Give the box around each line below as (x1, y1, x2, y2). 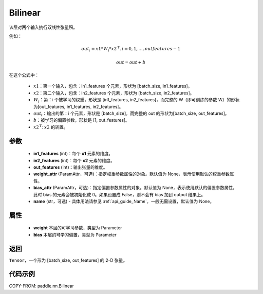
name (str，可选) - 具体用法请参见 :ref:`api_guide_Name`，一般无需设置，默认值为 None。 (33, 198, 214, 204)
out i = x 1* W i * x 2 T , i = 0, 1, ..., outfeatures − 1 (81, 45, 181, 53)
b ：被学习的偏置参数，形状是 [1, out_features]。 (33, 117, 130, 123)
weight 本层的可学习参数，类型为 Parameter (33, 225, 122, 231)
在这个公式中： (9, 72, 39, 78)
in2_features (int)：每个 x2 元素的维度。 (33, 157, 115, 163)
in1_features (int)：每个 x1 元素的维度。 (33, 151, 113, 157)
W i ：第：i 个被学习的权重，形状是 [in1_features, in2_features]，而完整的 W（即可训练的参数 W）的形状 (33, 97, 240, 104)
